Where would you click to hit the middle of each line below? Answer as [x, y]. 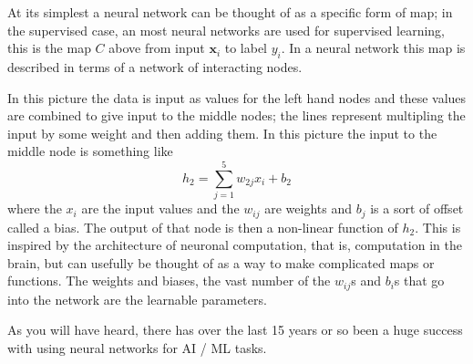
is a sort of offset [417, 208]
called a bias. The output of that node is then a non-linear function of [203, 227]
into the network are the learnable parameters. [137, 299]
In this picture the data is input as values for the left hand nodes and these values [237, 97]
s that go [419, 281]
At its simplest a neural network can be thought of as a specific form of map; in [230, 12]
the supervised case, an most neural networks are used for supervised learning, [226, 30]
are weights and [308, 208]
